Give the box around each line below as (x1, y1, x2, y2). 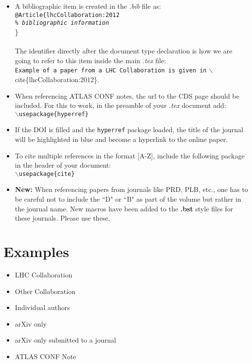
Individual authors (15, 302, 70, 312)
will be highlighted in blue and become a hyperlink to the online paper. (15, 134, 228, 144)
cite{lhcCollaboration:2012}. (15, 74, 99, 84)
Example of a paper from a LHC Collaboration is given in (15, 67, 207, 74)
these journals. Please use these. (15, 213, 110, 223)
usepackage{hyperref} (18, 110, 89, 118)
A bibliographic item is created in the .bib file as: (15, 1, 161, 11)
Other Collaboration (15, 286, 75, 296)
